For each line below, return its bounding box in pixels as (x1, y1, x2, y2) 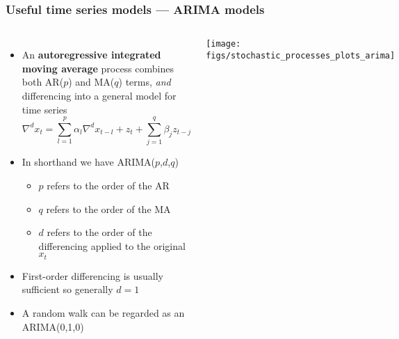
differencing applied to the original (38, 238, 186, 253)
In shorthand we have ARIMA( (22, 155, 156, 169)
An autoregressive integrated (22, 47, 161, 62)
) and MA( (68, 74, 115, 89)
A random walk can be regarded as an (22, 305, 185, 320)
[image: (206, 39, 241, 49)
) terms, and (118, 74, 171, 89)
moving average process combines (22, 61, 174, 75)
